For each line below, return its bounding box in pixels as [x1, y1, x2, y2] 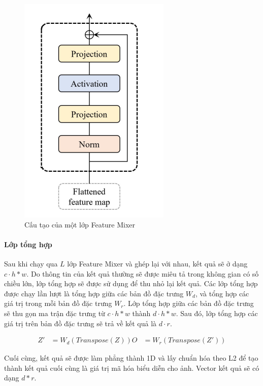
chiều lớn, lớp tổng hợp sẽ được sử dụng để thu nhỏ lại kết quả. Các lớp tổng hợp [4, 278, 258, 289]
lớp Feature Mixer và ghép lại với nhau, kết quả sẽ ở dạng [67, 258, 248, 268]
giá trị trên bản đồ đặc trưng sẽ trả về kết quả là [4, 318, 157, 328]
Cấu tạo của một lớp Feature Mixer [24, 219, 136, 229]
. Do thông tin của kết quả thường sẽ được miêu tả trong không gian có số [26, 268, 259, 279]
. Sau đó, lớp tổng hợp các [176, 307, 258, 318]
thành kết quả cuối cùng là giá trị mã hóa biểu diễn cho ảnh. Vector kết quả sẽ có [4, 362, 259, 373]
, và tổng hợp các [195, 288, 249, 298]
